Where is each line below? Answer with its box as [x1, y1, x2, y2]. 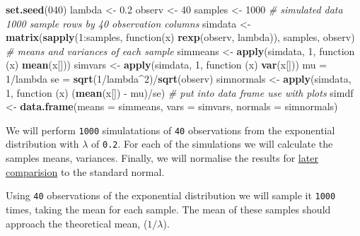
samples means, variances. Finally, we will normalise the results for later [6, 151, 318, 165]
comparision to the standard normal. [6, 164, 165, 179]
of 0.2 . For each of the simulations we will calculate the [91, 136, 333, 151]
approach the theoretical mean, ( [6, 216, 148, 230]
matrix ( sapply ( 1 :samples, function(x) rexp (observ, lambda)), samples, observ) [6, 30, 355, 45]
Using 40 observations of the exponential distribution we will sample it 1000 [6, 188, 336, 203]
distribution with [6, 136, 79, 151]
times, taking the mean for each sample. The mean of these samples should [6, 201, 331, 216]
